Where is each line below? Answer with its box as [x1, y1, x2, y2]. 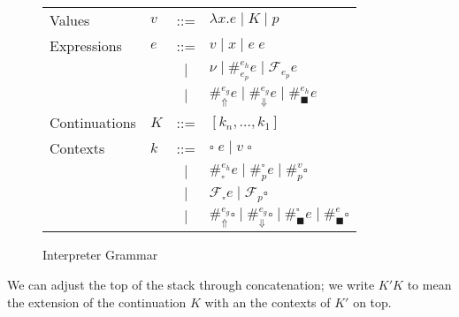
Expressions [50, 35, 122, 56]
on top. [353, 292, 392, 311]
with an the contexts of [204, 292, 331, 311]
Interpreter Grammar [42, 245, 158, 264]
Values [50, 10, 90, 30]
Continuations [50, 112, 136, 133]
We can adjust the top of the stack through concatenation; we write [7, 275, 375, 294]
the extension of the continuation [7, 292, 187, 311]
